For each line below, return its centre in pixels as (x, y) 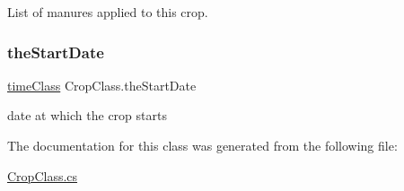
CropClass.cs (43, 175)
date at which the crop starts (87, 115)
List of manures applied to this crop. (108, 12)
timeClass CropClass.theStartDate (102, 85)
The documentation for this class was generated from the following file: (202, 145)
